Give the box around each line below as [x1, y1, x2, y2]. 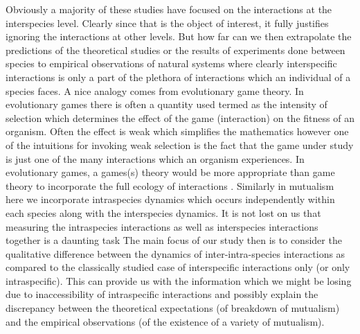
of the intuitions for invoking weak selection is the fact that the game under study [6, 137, 354, 152]
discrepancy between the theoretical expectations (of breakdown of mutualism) [6, 301, 340, 315]
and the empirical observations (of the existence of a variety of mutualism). [6, 314, 325, 328]
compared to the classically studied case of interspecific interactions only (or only [6, 260, 350, 274]
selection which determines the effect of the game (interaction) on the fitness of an [6, 110, 354, 125]
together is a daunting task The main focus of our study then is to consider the [6, 233, 342, 247]
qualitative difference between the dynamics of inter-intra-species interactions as [6, 246, 345, 261]
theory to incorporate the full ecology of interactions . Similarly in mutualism [6, 178, 334, 193]
